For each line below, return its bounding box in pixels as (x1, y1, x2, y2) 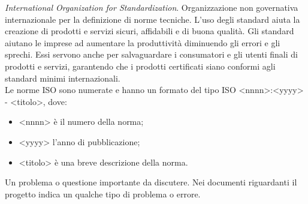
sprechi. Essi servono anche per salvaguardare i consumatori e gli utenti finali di (5, 48, 298, 61)
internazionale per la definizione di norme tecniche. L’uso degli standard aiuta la (5, 13, 300, 25)
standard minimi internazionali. (5, 71, 120, 84)
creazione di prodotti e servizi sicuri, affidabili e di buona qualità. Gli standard (5, 25, 294, 37)
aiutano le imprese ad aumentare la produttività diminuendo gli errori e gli (5, 36, 280, 49)
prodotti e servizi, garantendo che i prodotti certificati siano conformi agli (5, 59, 276, 72)
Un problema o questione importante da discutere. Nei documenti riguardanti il (5, 176, 297, 188)
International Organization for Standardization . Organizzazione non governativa (5, 1, 298, 13)
